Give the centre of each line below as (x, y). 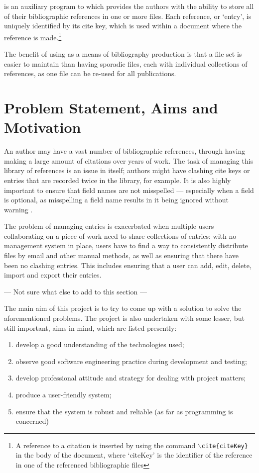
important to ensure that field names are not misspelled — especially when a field (129, 190)
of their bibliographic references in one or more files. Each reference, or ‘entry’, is (128, 16)
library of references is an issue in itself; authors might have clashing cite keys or (127, 170)
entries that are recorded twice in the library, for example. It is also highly (118, 180)
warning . (18, 209)
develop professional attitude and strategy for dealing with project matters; (131, 378)
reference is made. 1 (33, 36)
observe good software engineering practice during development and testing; (131, 361)
